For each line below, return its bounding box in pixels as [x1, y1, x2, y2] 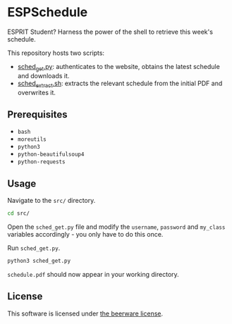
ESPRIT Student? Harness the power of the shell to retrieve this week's [7, 27, 214, 36]
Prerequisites [7, 108, 68, 120]
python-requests [17, 158, 66, 166]
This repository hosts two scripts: [7, 49, 104, 57]
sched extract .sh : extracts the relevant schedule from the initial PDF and [17, 79, 223, 89]
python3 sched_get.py [7, 258, 71, 265]
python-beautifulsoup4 [17, 151, 85, 158]
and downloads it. [17, 71, 70, 80]
